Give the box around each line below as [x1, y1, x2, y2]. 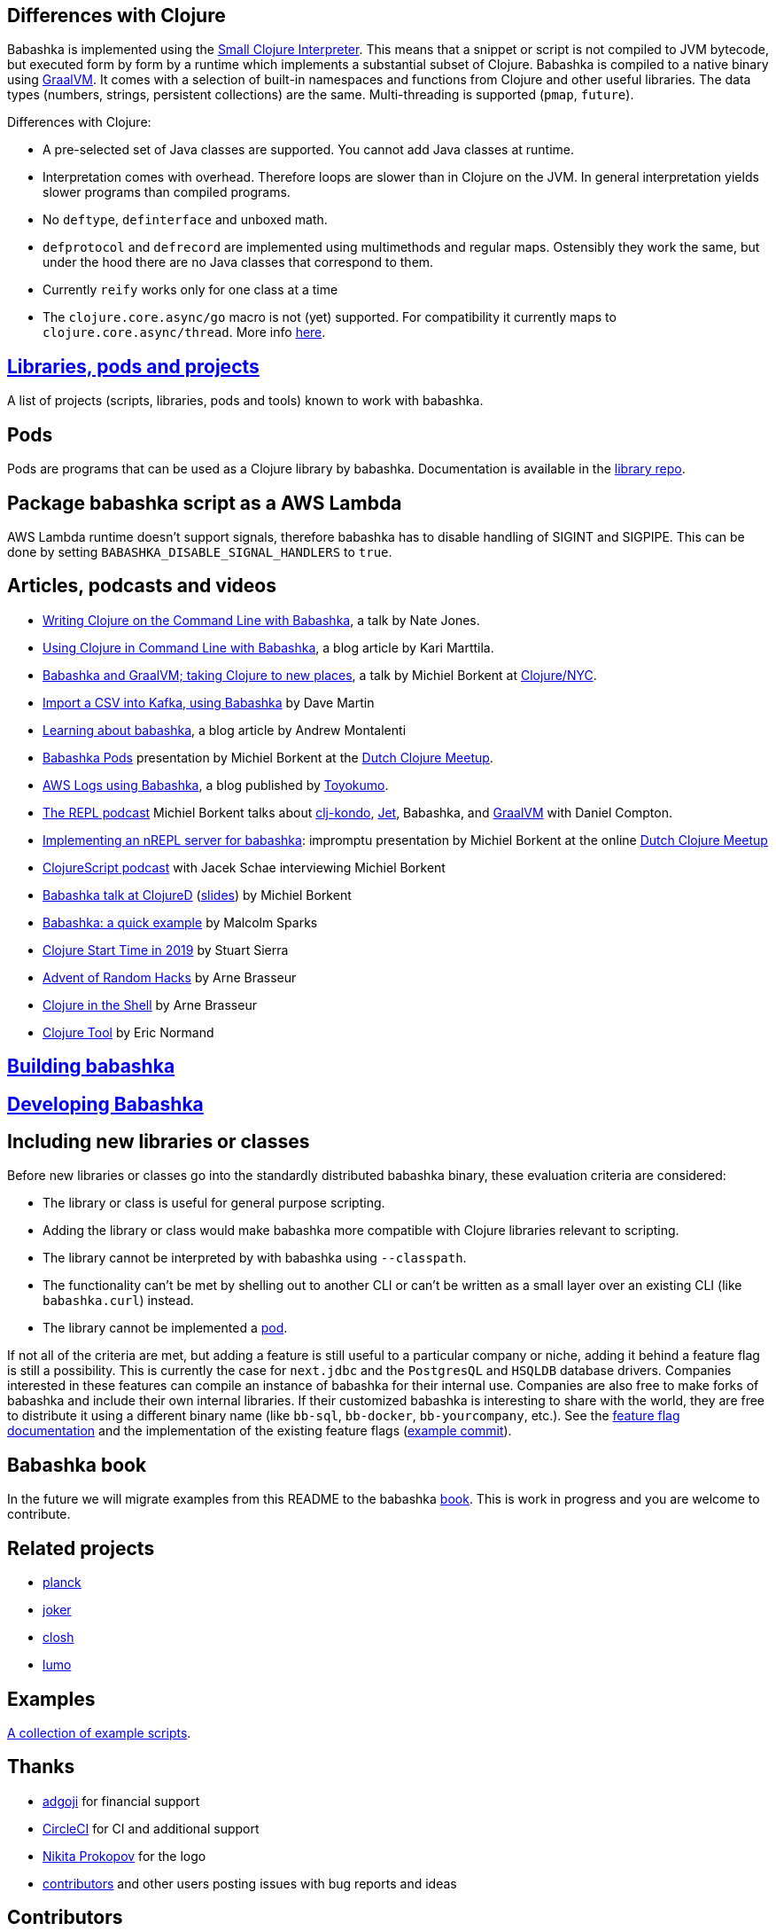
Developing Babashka [7, 1092, 204, 1115]
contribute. [7, 1506, 71, 1522]
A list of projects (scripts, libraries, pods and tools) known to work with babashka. [7, 393, 484, 409]
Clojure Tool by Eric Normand [43, 1024, 214, 1040]
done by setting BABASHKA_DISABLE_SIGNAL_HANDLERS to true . [7, 543, 392, 559]
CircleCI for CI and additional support [43, 1820, 260, 1836]
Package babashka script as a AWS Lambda [7, 491, 402, 514]
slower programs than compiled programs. [43, 184, 291, 200]
